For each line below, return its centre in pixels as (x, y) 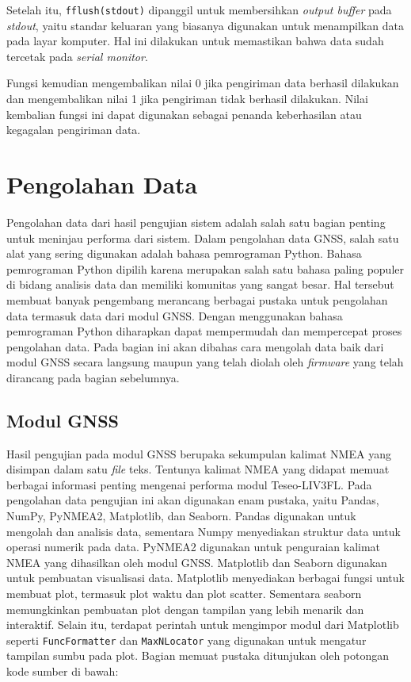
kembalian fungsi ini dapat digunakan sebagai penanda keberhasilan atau (184, 114)
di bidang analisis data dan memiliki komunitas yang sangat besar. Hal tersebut (200, 284)
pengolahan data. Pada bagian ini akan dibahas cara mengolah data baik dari (195, 346)
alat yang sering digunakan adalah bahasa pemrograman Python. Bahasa (184, 253)
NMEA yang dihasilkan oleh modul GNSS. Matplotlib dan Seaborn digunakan (197, 562)
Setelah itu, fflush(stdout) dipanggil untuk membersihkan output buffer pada (199, 10)
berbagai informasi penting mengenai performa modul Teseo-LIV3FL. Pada (189, 484)
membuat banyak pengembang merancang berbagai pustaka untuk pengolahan (197, 299)
